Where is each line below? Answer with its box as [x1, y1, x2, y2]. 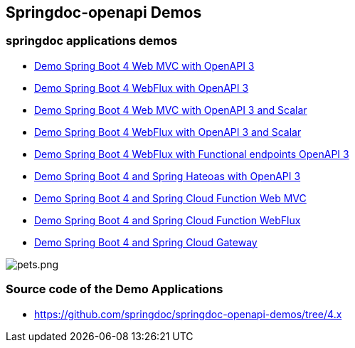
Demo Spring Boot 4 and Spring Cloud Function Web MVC [34, 191, 307, 204]
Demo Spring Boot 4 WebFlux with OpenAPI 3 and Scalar [34, 125, 302, 138]
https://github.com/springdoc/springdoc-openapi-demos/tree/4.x [34, 307, 342, 320]
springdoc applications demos [6, 33, 178, 48]
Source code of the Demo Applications [6, 282, 223, 297]
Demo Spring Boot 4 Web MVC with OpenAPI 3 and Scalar [34, 103, 307, 116]
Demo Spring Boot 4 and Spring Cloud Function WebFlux [34, 213, 301, 226]
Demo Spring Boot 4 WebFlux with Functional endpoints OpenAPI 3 [34, 147, 349, 160]
